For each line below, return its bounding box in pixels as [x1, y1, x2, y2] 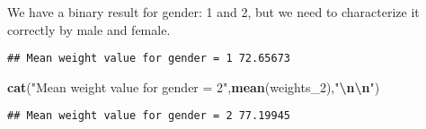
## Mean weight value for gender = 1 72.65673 [7, 52, 290, 65]
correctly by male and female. [7, 20, 171, 39]
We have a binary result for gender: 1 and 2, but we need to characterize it [7, 3, 420, 21]
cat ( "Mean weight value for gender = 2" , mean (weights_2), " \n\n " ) [7, 77, 380, 96]
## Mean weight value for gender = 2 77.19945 [7, 109, 290, 123]
